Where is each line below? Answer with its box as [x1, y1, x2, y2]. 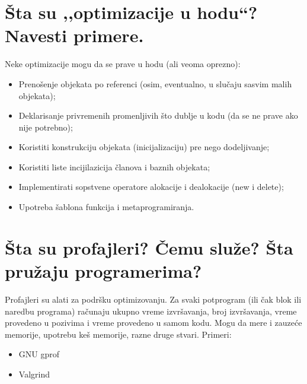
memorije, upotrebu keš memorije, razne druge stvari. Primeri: [5, 328, 232, 340]
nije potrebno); [18, 120, 73, 133]
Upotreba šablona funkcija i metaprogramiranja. [18, 201, 194, 213]
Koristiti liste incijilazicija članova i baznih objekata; [18, 160, 210, 173]
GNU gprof [18, 348, 60, 360]
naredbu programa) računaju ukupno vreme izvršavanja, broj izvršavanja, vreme [5, 304, 297, 317]
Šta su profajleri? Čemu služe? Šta [5, 235, 293, 259]
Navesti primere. [5, 23, 144, 47]
